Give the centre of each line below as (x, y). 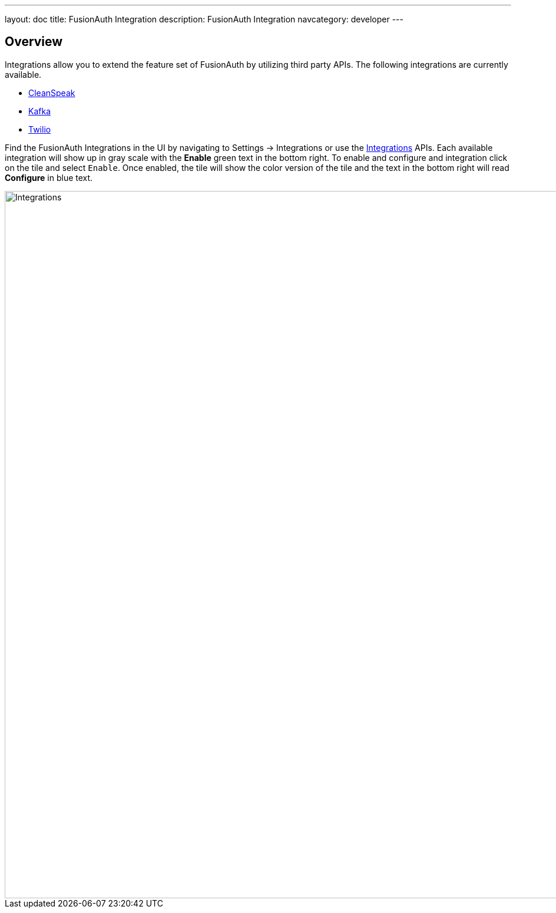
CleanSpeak (52, 93)
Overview (34, 42)
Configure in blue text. (49, 177)
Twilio (40, 129)
